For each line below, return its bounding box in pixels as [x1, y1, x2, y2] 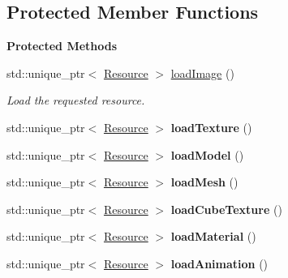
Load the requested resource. [6, 92, 145, 109]
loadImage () [170, 64, 234, 81]
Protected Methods [6, 37, 118, 54]
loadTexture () [170, 118, 252, 135]
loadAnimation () [170, 254, 269, 272]
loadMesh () [170, 173, 239, 190]
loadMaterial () [170, 228, 256, 245]
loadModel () [170, 146, 244, 163]
